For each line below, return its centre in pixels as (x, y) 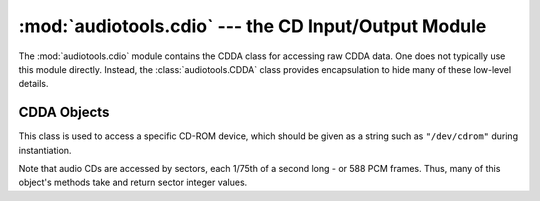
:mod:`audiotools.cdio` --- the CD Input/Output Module (252, 26)
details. (33, 84)
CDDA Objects (64, 112)
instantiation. (45, 150)
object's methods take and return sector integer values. (133, 182)
